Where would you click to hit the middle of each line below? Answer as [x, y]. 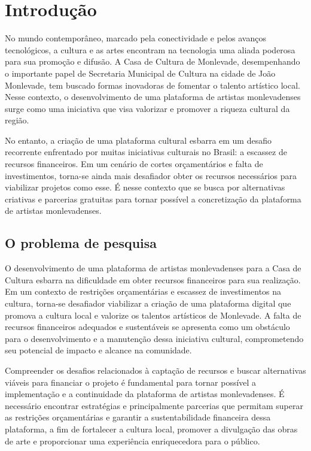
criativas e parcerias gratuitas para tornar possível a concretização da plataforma [153, 199]
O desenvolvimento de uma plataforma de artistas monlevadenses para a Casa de [153, 268]
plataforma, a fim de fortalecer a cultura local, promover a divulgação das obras [151, 429]
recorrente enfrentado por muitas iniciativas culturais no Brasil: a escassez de [146, 152]
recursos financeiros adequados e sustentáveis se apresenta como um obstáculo [147, 327]
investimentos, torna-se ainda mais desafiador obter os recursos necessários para [151, 175]
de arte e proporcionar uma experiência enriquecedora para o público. [132, 441]
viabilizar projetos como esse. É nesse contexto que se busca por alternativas [145, 187]
